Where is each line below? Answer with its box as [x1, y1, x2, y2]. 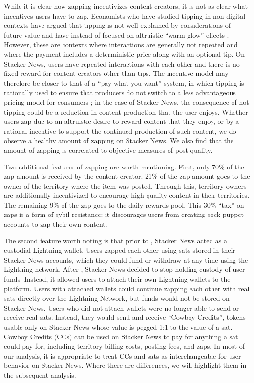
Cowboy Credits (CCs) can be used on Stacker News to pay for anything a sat [4, 331, 238, 341]
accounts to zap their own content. [4, 219, 107, 229]
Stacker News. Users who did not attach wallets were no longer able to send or [4, 302, 239, 312]
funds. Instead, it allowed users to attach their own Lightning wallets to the [4, 274, 231, 284]
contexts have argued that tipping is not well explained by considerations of [4, 20, 231, 30]
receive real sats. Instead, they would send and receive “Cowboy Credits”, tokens [4, 312, 246, 322]
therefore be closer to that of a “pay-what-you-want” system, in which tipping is [4, 77, 244, 88]
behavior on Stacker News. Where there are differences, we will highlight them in [4, 360, 247, 370]
